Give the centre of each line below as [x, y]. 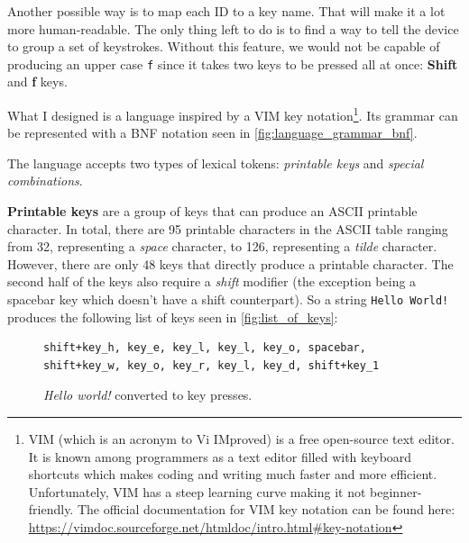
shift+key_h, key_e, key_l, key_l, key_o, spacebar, [205, 348]
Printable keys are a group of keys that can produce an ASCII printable [212, 211]
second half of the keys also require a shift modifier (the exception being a [212, 281]
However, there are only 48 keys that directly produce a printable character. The [230, 263]
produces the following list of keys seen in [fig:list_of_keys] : [173, 317]
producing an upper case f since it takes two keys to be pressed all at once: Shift [233, 63]
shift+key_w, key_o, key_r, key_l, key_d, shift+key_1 [212, 365]
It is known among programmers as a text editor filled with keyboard [220, 456]
